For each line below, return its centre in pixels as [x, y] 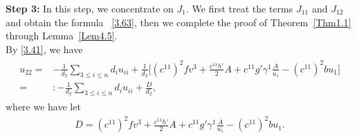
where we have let [43, 107]
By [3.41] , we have [44, 49]
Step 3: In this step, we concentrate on [90, 8]
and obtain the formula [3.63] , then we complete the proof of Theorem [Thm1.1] [178, 22]
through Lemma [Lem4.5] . [62, 36]
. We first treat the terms [239, 8]
